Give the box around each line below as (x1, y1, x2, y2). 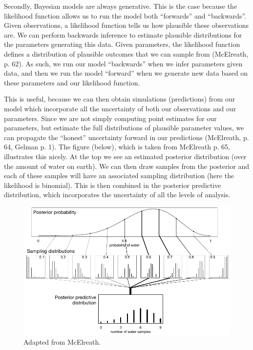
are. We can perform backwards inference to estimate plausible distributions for (4, 29, 242, 40)
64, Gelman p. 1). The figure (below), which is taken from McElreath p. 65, (4, 142, 230, 152)
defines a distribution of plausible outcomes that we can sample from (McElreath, (4, 48, 249, 59)
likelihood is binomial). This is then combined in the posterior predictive (4, 180, 221, 190)
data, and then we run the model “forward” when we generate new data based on (4, 68, 248, 78)
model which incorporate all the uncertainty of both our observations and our (4, 103, 236, 113)
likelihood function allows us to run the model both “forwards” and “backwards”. (4, 10, 246, 21)
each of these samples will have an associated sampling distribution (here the (4, 170, 234, 181)
